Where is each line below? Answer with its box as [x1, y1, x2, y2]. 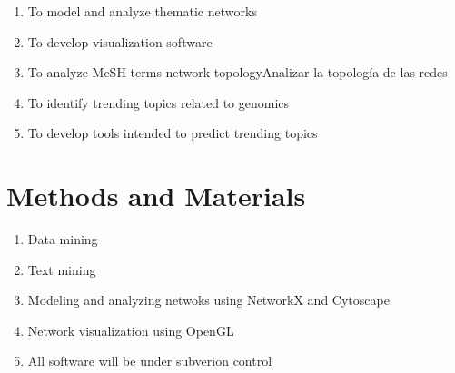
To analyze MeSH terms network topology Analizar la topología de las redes [27, 63, 448, 82]
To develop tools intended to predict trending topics [27, 123, 318, 142]
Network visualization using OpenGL [27, 320, 234, 339]
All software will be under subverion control [27, 351, 272, 370]
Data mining [27, 230, 98, 249]
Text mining [27, 260, 96, 279]
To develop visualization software [27, 32, 213, 51]
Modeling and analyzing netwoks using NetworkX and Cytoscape [27, 290, 390, 309]
